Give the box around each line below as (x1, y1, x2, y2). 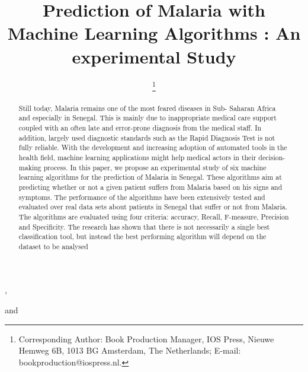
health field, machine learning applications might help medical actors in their (18, 152, 256, 162)
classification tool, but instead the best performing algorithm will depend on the (18, 231, 267, 241)
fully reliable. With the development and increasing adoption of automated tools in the (18, 142, 287, 152)
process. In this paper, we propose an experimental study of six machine (43, 162, 267, 172)
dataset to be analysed (18, 241, 88, 251)
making (18, 162, 41, 172)
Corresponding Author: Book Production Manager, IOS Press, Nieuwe (18, 332, 274, 345)
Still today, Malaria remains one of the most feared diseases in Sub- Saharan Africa (18, 103, 276, 113)
